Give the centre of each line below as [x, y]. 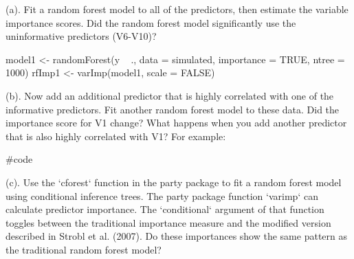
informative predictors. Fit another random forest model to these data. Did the [173, 109]
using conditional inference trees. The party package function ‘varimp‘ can [162, 195]
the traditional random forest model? [84, 249]
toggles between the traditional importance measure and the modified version [168, 222]
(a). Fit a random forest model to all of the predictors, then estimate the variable [177, 9]
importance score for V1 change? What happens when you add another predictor [176, 123]
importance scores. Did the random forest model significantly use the [151, 22]
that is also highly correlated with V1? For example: [116, 136]
